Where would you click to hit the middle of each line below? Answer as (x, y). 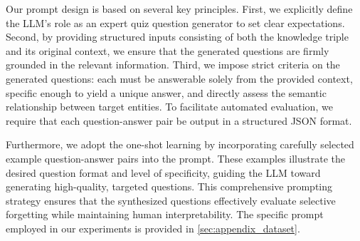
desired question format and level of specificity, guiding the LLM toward (163, 172)
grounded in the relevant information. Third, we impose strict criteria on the (173, 65)
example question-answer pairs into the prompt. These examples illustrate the (175, 158)
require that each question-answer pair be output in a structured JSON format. (179, 120)
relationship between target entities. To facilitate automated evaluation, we (169, 107)
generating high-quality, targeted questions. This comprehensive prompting (169, 186)
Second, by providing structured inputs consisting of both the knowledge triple (177, 37)
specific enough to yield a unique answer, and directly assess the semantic (166, 92)
